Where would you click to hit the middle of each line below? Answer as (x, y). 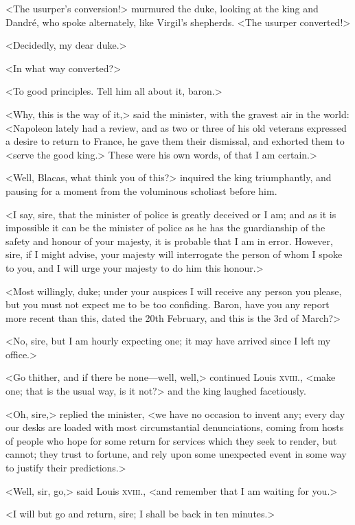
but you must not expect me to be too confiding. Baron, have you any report (168, 304)
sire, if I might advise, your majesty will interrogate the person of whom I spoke (174, 254)
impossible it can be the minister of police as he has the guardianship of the (165, 227)
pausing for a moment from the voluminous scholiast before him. (141, 190)
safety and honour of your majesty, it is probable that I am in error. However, (169, 241)
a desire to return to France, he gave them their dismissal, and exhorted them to (175, 141)
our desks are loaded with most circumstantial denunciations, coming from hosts (175, 427)
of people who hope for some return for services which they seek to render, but (171, 440)
